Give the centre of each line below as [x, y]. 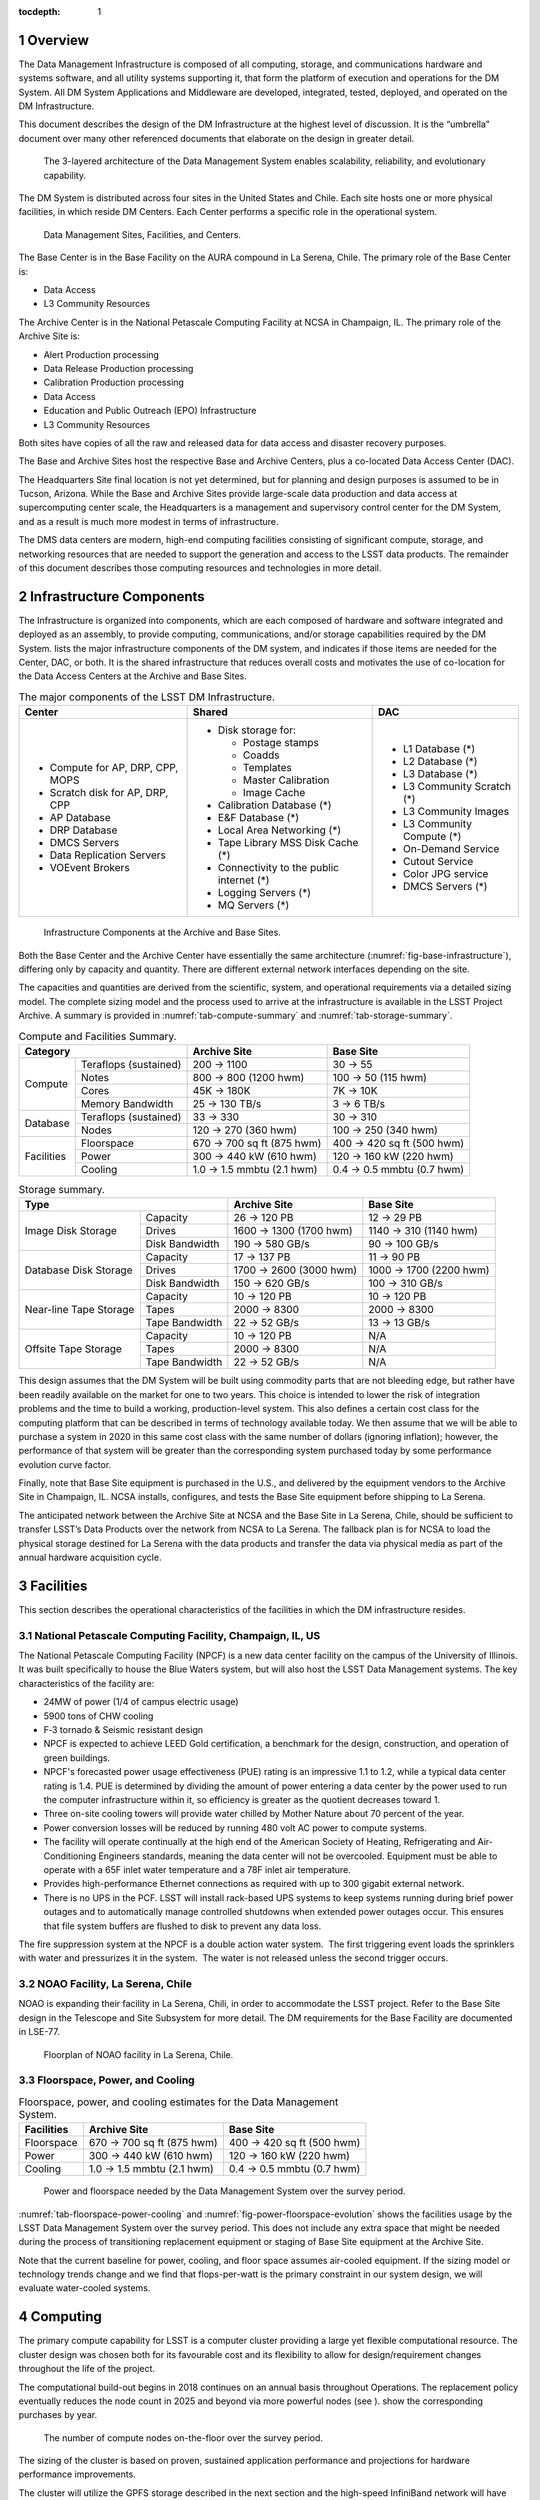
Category [47, 1051]
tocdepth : [39, 11]
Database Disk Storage [79, 1270]
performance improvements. [77, 2474]
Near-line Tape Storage [79, 1310]
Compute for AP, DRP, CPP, [114, 768]
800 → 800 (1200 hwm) [248, 1077]
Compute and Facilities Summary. [97, 1036]
